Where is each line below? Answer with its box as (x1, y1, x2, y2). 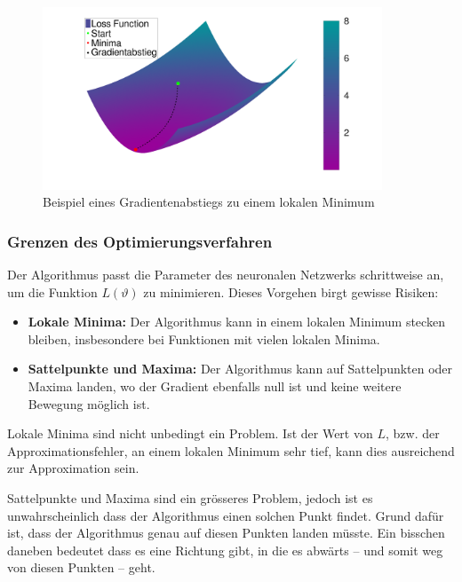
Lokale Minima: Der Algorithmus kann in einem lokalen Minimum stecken (28, 312, 445, 331)
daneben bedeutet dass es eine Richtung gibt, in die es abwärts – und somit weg (7, 540, 443, 559)
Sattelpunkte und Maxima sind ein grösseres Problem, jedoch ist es (7, 489, 373, 507)
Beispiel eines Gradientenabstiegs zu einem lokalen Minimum (43, 193, 375, 211)
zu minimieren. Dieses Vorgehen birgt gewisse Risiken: (143, 282, 439, 301)
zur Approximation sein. (7, 459, 139, 477)
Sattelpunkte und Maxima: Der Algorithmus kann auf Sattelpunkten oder (28, 359, 453, 378)
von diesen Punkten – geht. (7, 558, 155, 577)
